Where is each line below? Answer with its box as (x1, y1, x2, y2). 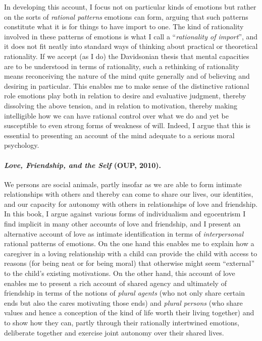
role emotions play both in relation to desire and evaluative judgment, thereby (4, 90, 246, 101)
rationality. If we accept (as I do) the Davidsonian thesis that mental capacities (4, 50, 249, 61)
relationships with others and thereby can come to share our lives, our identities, (4, 189, 253, 199)
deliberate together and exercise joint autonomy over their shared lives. (4, 327, 224, 337)
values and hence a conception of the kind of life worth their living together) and (4, 307, 254, 318)
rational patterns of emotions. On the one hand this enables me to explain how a (4, 238, 254, 249)
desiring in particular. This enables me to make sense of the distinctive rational (4, 80, 249, 91)
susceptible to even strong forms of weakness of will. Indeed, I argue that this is (4, 120, 250, 131)
